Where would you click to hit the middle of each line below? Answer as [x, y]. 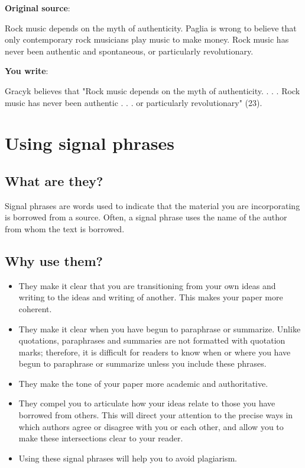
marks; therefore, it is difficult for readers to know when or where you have [155, 352]
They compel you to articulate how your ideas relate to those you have [147, 403]
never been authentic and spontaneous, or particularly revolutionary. [129, 51]
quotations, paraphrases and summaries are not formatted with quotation [152, 340]
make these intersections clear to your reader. [101, 438]
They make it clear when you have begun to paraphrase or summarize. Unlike [160, 328]
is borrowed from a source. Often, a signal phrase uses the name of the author [146, 217]
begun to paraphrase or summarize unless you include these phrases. [142, 363]
